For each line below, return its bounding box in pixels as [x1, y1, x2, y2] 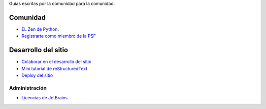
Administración [9, 85, 47, 91]
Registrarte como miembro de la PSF [21, 33, 96, 39]
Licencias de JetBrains [21, 95, 68, 101]
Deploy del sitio [21, 72, 53, 78]
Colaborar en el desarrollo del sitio [21, 59, 92, 65]
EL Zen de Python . [21, 26, 59, 32]
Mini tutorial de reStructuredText [21, 65, 88, 71]
